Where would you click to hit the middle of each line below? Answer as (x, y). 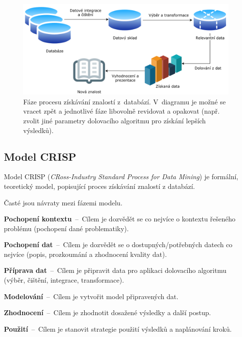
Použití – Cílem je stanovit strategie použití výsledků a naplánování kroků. (118, 329)
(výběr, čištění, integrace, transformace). (64, 280)
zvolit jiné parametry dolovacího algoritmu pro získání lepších (115, 120)
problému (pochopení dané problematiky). (66, 228)
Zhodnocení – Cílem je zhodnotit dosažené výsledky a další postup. (107, 312)
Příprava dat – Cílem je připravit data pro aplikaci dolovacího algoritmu (115, 270)
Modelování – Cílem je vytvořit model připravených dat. (91, 296)
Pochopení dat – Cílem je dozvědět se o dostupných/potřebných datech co (118, 244)
